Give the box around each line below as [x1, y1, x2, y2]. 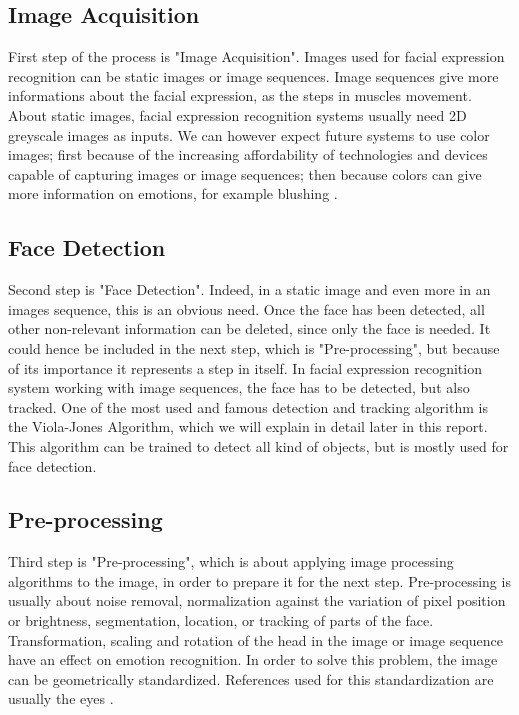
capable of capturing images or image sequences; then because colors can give [8, 163, 482, 184]
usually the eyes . [8, 688, 114, 709]
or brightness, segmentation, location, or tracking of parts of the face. [8, 610, 434, 631]
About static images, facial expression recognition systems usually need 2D [8, 104, 467, 125]
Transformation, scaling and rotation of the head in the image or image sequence [8, 629, 504, 650]
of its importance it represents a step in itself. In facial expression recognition [8, 357, 482, 378]
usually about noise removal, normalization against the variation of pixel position [8, 590, 506, 611]
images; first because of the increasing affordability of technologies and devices [8, 144, 488, 165]
